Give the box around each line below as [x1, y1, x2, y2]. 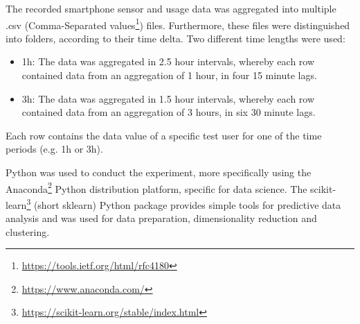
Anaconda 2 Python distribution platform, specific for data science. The [6, 179, 307, 196]
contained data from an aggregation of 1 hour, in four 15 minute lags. [21, 68, 317, 83]
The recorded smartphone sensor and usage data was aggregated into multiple [6, 1, 336, 15]
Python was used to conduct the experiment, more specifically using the [6, 165, 312, 179]
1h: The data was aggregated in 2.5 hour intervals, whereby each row [21, 54, 315, 69]
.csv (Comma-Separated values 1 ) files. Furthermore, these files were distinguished [6, 15, 350, 32]
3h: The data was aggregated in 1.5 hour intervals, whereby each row [21, 91, 315, 105]
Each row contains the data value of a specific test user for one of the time [6, 128, 322, 142]
